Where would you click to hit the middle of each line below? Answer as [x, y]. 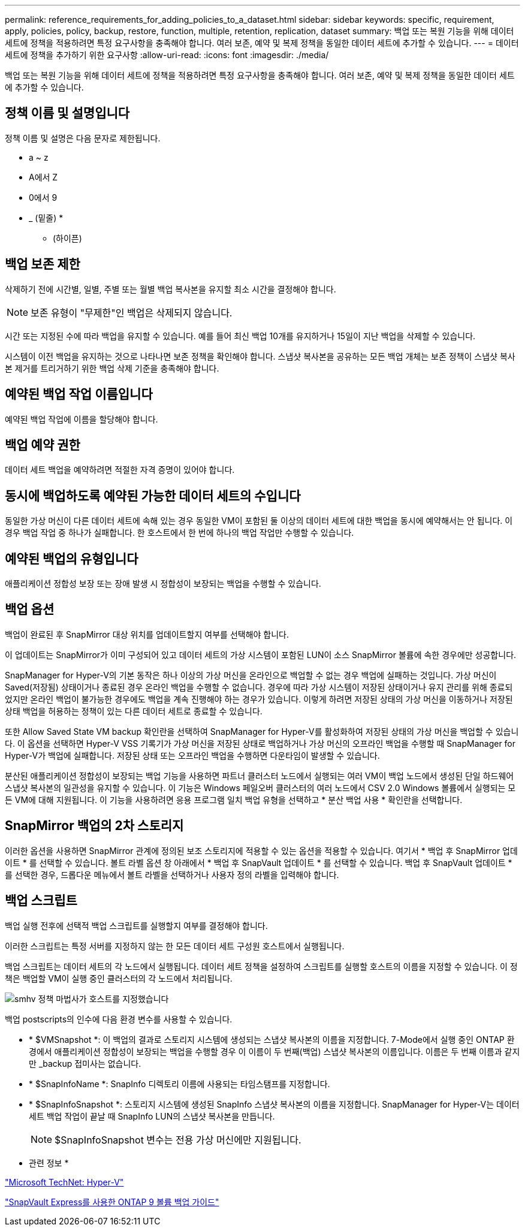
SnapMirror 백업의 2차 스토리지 [94, 826]
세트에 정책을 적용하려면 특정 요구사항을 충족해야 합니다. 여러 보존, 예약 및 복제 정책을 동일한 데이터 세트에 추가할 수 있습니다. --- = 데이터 [262, 43]
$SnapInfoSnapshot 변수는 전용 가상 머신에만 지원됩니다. [178, 1140]
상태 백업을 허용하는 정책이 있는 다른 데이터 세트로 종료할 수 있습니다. [134, 711]
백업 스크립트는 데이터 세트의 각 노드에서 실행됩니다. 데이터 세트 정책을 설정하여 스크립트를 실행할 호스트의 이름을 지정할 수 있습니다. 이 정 [261, 966]
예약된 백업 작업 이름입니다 [79, 394]
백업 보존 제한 [43, 264]
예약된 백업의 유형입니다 [72, 559]
